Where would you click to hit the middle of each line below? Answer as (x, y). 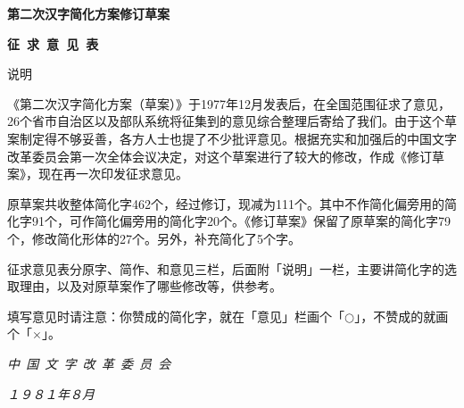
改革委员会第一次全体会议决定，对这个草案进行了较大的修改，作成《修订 (220, 156)
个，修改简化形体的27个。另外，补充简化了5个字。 (154, 238)
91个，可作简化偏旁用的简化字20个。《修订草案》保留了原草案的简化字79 (241, 221)
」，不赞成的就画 (402, 316)
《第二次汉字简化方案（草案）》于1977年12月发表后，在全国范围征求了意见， (229, 103)
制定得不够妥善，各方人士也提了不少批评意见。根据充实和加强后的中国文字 (238, 138)
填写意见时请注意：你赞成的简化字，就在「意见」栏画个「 (176, 316)
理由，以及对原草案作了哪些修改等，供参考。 (150, 286)
